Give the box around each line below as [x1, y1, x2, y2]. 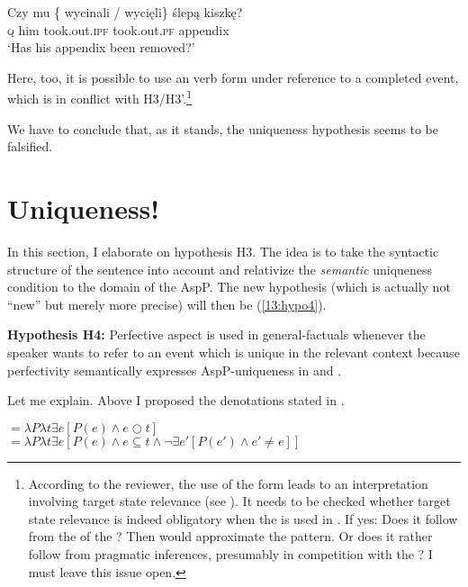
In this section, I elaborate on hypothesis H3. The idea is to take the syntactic [7, 241, 439, 260]
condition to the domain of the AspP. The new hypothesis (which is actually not [7, 277, 451, 296]
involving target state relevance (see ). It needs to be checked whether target [28, 492, 451, 510]
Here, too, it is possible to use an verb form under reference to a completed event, [7, 68, 459, 86]
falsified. [7, 137, 53, 156]
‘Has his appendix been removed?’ [7, 38, 195, 57]
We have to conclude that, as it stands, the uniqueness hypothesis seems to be [7, 119, 438, 138]
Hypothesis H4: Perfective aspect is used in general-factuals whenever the [7, 325, 426, 344]
